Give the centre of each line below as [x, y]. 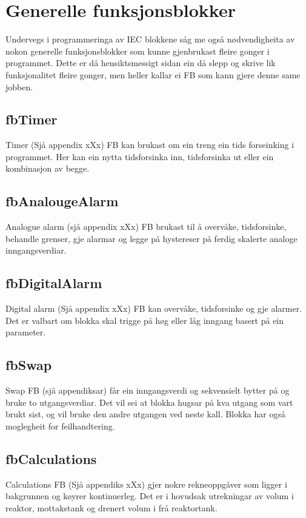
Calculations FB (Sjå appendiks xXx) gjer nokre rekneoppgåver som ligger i [146, 484]
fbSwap [29, 365]
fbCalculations [51, 459]
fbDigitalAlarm [54, 283]
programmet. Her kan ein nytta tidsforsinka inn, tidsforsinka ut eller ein [140, 156]
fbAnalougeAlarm [62, 201]
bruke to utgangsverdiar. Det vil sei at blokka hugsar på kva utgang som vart [149, 402]
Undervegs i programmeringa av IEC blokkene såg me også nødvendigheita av [150, 39]
